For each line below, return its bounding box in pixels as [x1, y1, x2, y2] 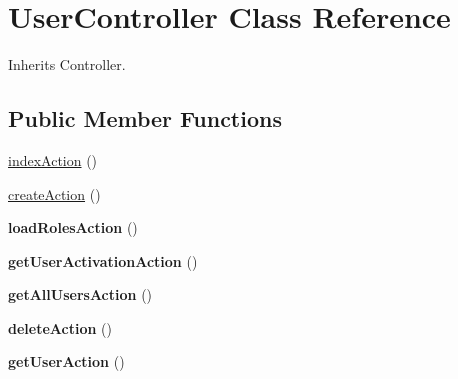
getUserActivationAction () [8, 250, 198, 271]
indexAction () [8, 149, 98, 170]
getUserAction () [8, 351, 125, 372]
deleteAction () [8, 317, 112, 338]
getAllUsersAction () [8, 284, 153, 305]
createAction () [8, 183, 101, 204]
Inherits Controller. [8, 54, 126, 75]
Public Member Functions [8, 103, 282, 134]
